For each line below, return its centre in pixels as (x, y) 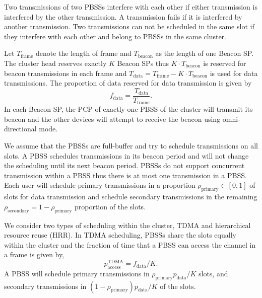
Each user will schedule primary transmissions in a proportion (100, 185)
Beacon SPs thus (143, 63)
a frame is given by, (34, 254)
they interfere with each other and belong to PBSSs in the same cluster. (115, 36)
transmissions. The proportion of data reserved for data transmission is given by (128, 83)
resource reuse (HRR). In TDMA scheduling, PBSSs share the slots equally (120, 235)
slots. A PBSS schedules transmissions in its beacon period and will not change (126, 155)
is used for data (234, 73)
